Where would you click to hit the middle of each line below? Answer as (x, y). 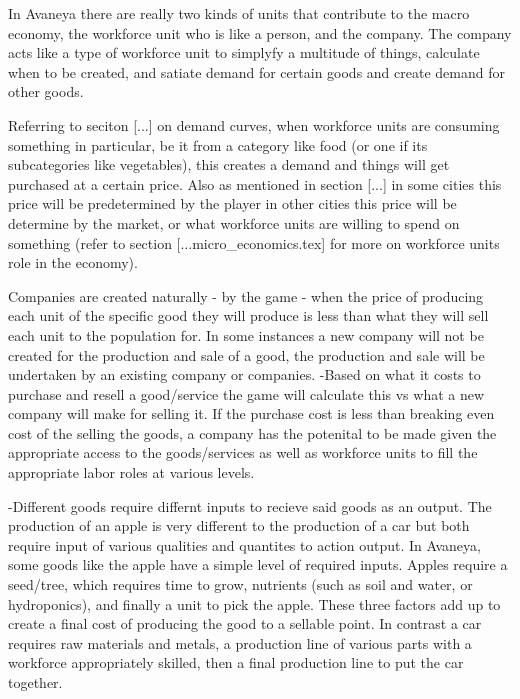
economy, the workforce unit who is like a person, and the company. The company (260, 32)
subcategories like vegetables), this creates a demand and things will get (229, 164)
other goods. (46, 91)
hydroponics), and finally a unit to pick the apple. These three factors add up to (254, 603)
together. (35, 682)
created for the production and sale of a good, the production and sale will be (246, 354)
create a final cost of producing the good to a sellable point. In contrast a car (245, 623)
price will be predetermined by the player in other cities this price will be (232, 203)
